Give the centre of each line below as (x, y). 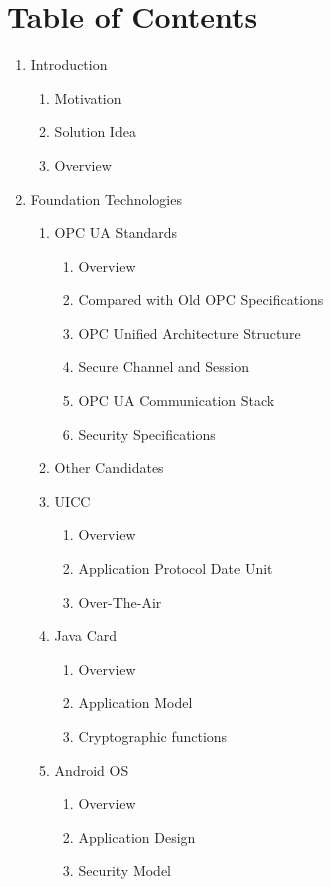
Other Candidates (109, 467)
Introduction (69, 64)
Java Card (86, 635)
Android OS (91, 769)
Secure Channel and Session (163, 366)
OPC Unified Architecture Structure (189, 332)
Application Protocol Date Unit (175, 568)
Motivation (88, 97)
